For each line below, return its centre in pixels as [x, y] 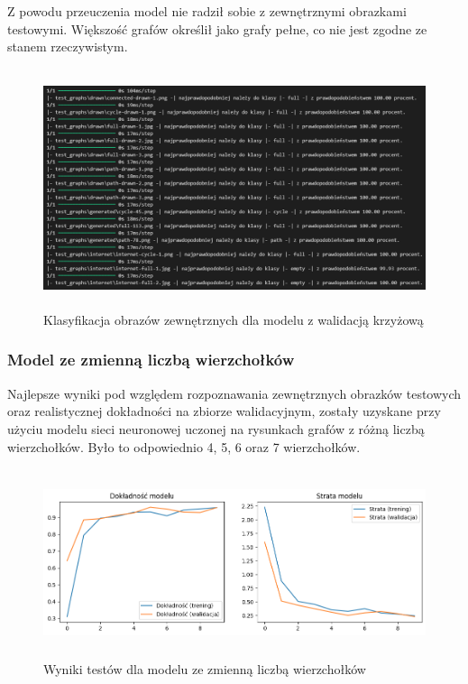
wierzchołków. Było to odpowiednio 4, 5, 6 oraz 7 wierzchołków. [184, 446]
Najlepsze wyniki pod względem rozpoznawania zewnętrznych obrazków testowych [234, 393]
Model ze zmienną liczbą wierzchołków [151, 360]
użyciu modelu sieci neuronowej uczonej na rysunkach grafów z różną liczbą [216, 428]
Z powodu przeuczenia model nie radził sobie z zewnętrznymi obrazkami [207, 11]
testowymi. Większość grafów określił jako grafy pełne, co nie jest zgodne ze [217, 28]
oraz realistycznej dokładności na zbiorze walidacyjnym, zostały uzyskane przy [224, 411]
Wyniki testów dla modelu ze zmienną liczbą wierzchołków [205, 668]
